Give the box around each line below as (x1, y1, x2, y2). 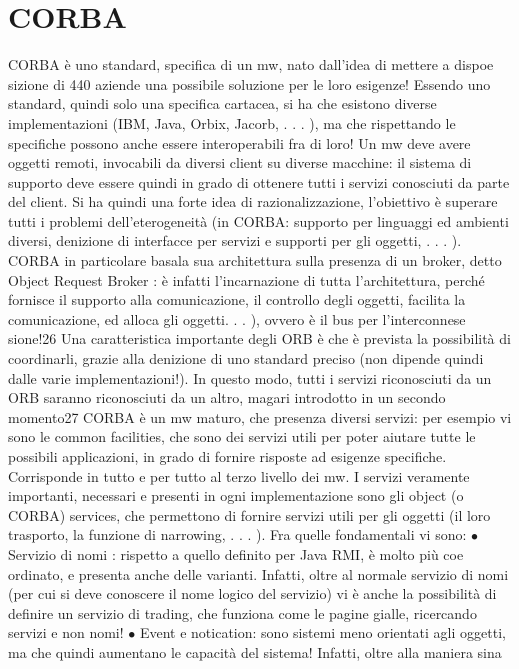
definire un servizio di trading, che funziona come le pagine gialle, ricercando (8, 602, 477, 623)
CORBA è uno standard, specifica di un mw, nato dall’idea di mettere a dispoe (8, 54, 494, 75)
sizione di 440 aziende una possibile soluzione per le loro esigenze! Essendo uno (8, 73, 491, 94)
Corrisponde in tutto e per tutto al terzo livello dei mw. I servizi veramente (8, 465, 470, 486)
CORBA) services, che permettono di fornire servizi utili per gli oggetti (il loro (8, 504, 491, 525)
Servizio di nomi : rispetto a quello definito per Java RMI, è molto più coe (8, 543, 464, 564)
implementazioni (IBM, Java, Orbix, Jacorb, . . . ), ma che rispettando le (8, 112, 456, 133)
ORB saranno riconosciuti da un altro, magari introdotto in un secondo (8, 387, 446, 408)
